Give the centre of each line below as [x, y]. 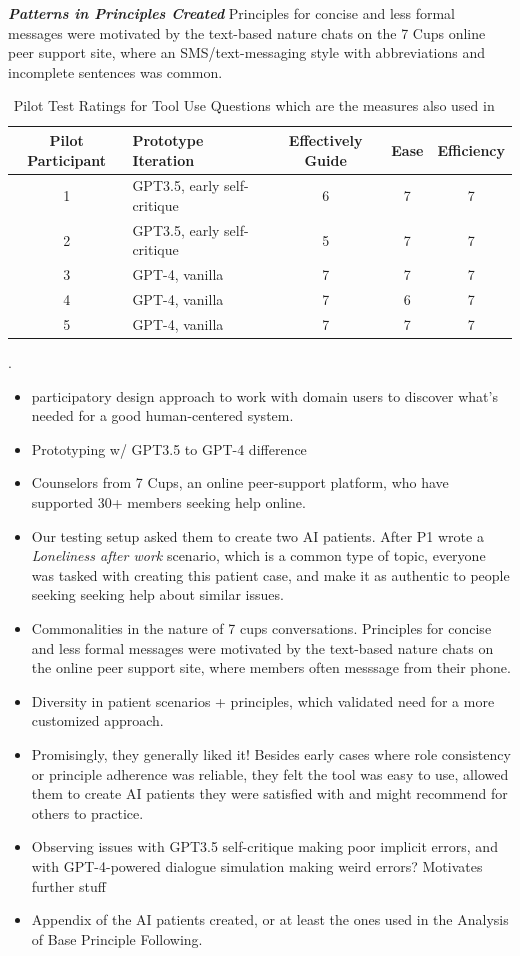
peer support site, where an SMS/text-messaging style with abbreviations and [247, 52]
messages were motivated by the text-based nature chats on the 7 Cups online [247, 32]
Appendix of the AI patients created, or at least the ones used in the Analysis [270, 919]
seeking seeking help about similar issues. [157, 594]
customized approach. [97, 720]
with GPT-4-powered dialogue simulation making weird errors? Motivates [257, 865]
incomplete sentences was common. [115, 71]
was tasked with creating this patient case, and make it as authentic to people [270, 574]
